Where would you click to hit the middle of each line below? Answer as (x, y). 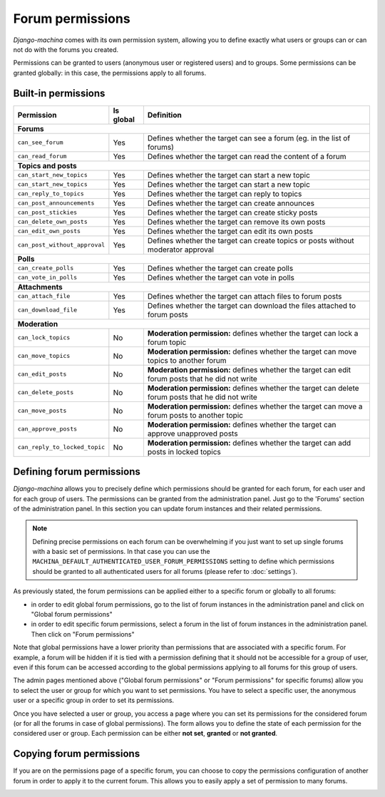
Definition (164, 115)
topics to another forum (187, 360)
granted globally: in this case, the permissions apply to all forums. (110, 73)
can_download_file (47, 310)
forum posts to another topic (195, 415)
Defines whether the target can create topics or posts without (251, 240)
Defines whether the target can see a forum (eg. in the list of (249, 138)
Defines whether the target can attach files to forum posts (245, 296)
